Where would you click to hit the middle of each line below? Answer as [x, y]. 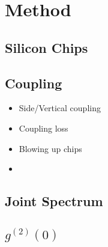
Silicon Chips [46, 47]
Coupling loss [43, 128]
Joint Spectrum [54, 201]
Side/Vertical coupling [60, 108]
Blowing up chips [50, 148]
